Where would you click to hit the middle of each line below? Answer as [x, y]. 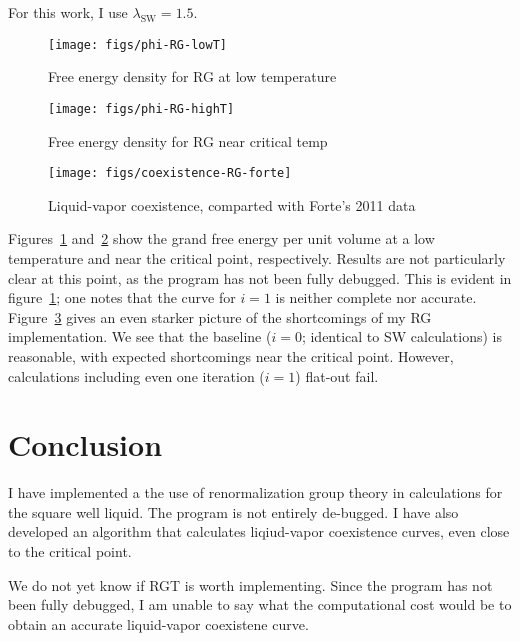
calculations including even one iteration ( [136, 375]
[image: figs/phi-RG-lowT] [137, 44]
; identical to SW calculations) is [401, 336]
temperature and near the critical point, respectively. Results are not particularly [257, 257]
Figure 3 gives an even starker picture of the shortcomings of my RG [220, 316]
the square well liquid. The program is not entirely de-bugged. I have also [233, 511]
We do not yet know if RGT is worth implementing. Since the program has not [250, 584]
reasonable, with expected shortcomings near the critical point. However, [231, 355]
